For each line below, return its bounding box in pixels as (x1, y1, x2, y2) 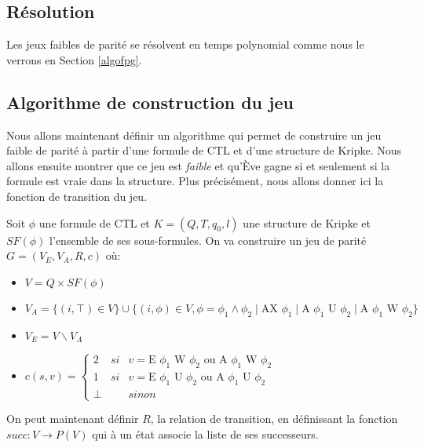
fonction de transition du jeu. (6, 188, 148, 204)
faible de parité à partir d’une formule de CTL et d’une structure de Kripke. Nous (6, 142, 402, 158)
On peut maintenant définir (6, 410, 139, 427)
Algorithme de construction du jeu (6, 89, 294, 114)
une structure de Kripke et (243, 214, 371, 231)
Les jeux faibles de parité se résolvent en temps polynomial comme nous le (6, 36, 364, 53)
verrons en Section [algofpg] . (6, 51, 142, 67)
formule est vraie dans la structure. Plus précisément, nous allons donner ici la (6, 173, 384, 189)
